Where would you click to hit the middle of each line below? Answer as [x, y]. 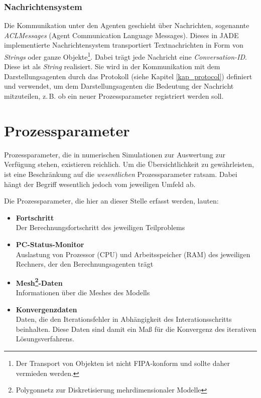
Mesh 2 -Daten [39, 282]
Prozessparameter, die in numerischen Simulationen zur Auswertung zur [115, 154]
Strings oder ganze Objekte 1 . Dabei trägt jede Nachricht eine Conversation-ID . [125, 56]
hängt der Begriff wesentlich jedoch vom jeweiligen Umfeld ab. [100, 184]
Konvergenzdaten [46, 309]
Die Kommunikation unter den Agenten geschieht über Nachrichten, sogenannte [127, 25]
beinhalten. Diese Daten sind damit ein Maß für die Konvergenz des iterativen [136, 329]
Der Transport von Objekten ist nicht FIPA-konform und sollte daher [123, 363]
